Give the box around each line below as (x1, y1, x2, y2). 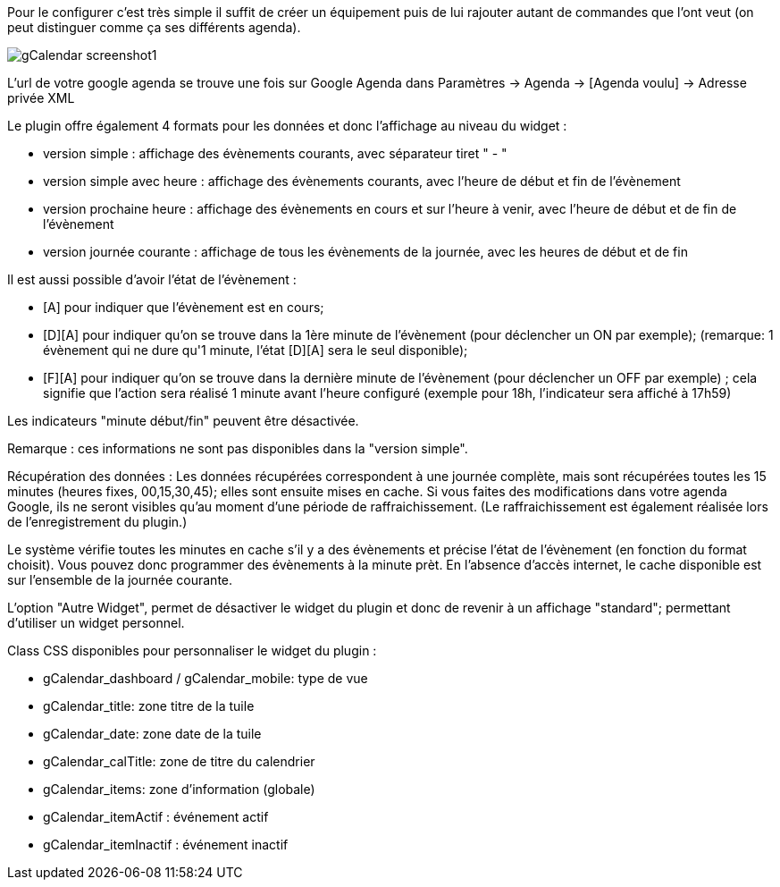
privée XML (7, 90, 75, 106)
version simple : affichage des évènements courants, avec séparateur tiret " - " (43, 146, 507, 161)
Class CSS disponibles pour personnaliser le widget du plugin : (7, 643, 377, 658)
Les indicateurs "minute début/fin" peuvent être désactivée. (7, 413, 359, 428)
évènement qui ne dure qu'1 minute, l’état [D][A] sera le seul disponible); (43, 342, 468, 358)
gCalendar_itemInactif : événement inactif (43, 837, 289, 852)
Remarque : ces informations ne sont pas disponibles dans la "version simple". (7, 441, 468, 456)
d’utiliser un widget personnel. (7, 615, 185, 630)
